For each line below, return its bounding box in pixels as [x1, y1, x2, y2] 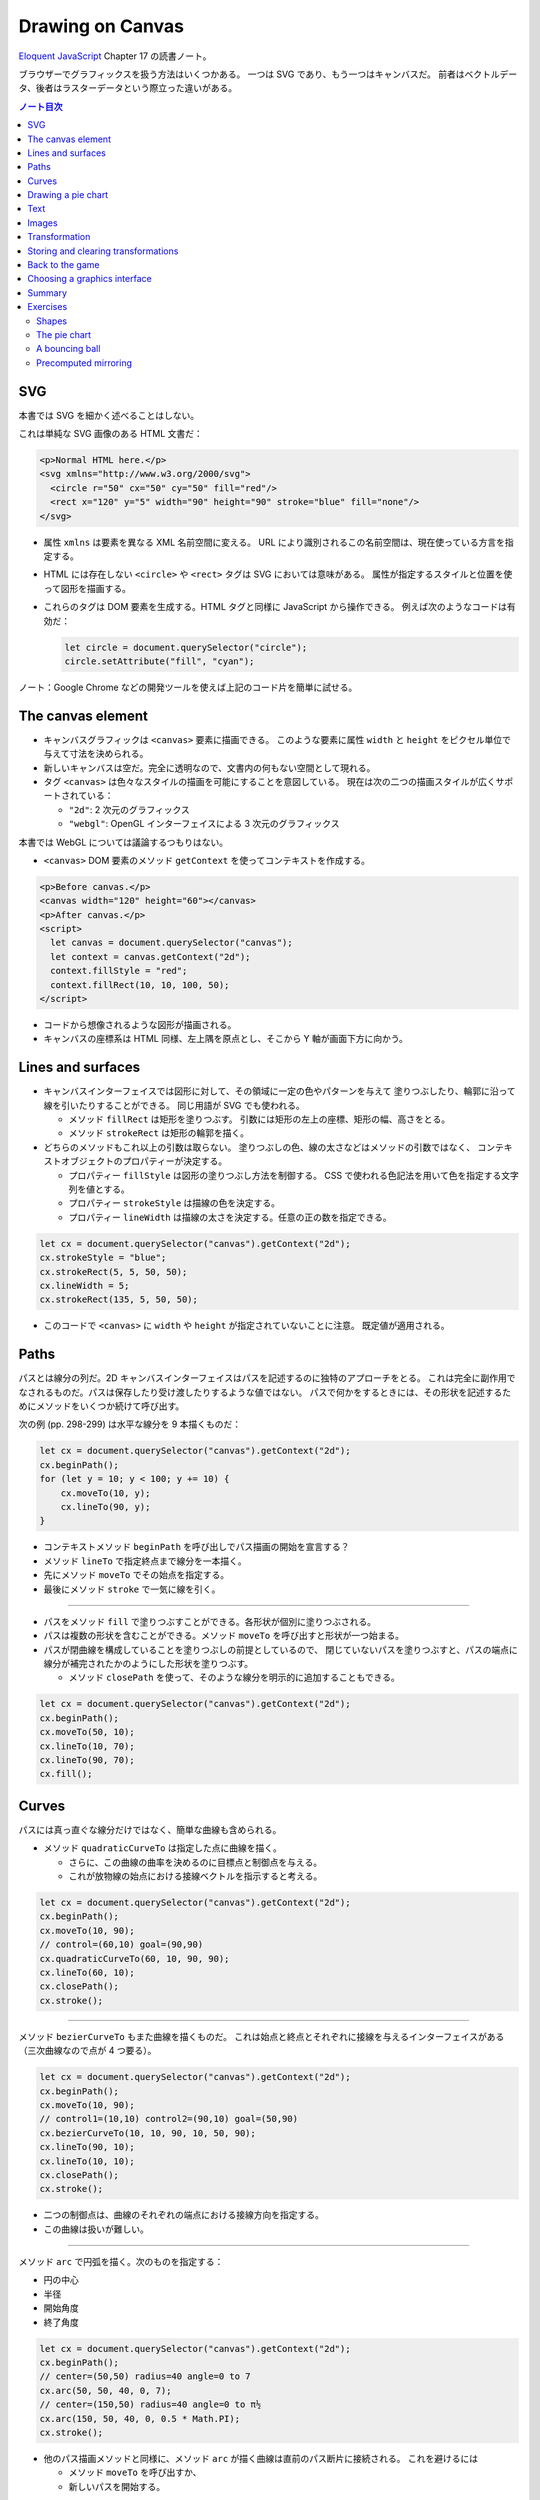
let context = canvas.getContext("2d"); [50, 951, 251, 962]
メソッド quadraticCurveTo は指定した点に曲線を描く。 [43, 1842, 282, 1854]
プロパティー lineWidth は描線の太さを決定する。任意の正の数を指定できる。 [68, 1211, 392, 1223]
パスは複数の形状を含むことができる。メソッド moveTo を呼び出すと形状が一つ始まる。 [43, 1630, 405, 1642]
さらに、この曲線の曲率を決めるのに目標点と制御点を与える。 [68, 1856, 323, 1868]
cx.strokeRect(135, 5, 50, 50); [39, 1294, 199, 1305]
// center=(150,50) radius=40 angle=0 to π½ [39, 2399, 262, 2410]
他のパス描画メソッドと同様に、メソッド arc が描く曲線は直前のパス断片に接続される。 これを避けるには [43, 2452, 479, 2464]
